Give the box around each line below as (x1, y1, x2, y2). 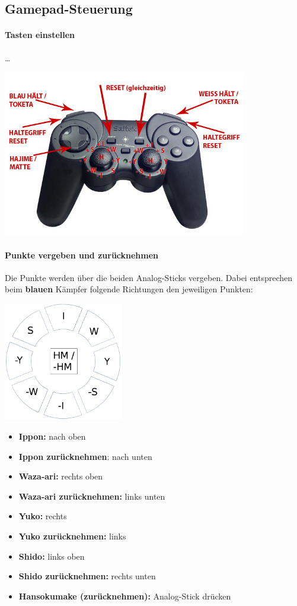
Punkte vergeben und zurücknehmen (5, 248, 159, 261)
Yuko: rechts (18, 510, 67, 522)
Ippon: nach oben (18, 430, 86, 443)
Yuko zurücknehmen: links (18, 530, 126, 542)
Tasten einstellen (5, 29, 75, 41)
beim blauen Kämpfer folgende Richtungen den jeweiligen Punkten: (5, 283, 253, 295)
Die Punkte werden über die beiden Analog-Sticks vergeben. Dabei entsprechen (5, 271, 293, 283)
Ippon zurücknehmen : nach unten (18, 450, 152, 462)
